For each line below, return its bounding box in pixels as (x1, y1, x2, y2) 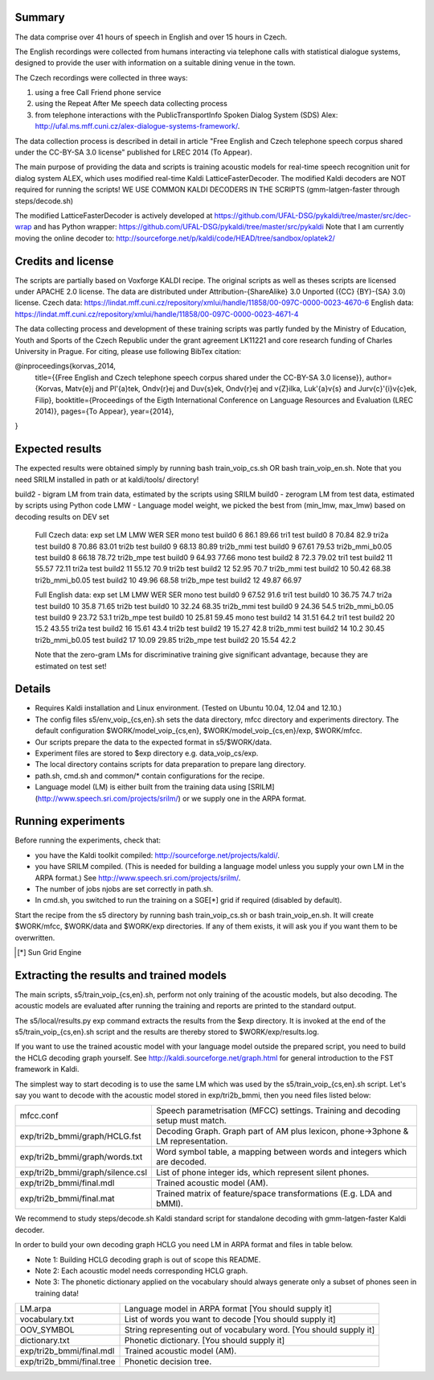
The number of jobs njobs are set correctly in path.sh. (35, 884, 214, 894)
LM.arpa (19, 1304, 52, 1315)
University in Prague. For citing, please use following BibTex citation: (14, 347, 241, 356)
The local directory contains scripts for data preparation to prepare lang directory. (35, 760, 306, 769)
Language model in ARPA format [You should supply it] (124, 1304, 333, 1315)
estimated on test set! (35, 661, 108, 671)
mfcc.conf (19, 1110, 59, 1122)
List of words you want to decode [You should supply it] (124, 1314, 337, 1325)
